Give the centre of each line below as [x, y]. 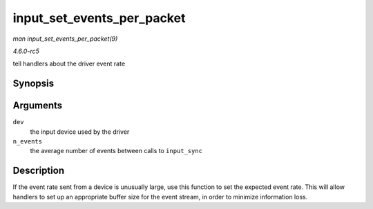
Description [39, 171]
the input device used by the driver [80, 132]
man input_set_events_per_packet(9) [65, 39]
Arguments [38, 106]
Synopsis [34, 84]
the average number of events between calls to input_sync [116, 151]
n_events [28, 142]
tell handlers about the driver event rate [69, 64]
